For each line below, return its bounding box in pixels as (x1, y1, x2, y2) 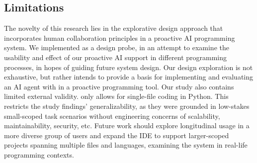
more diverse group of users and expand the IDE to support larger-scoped (4, 130, 229, 140)
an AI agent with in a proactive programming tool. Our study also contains (4, 81, 234, 91)
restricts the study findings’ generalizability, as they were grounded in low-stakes (4, 100, 250, 111)
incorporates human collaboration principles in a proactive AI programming (4, 32, 235, 43)
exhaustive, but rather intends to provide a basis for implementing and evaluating (4, 72, 254, 82)
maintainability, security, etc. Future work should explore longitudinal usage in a (4, 120, 250, 131)
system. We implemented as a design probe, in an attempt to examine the (4, 42, 229, 53)
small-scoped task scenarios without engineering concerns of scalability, (4, 110, 220, 121)
